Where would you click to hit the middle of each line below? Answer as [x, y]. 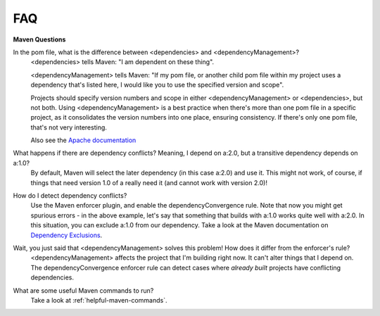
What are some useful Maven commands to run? [83, 290]
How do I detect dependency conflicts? [70, 196]
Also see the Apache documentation [83, 140]
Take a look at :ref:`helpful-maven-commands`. [99, 300]
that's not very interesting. [69, 127]
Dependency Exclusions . [66, 235]
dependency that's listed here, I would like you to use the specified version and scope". [157, 85]
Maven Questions [39, 39]
